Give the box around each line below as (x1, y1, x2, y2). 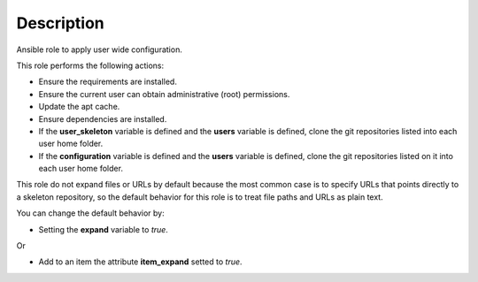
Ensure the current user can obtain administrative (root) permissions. (38, 88, 290, 99)
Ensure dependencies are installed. (38, 113, 167, 124)
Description (16, 13, 105, 33)
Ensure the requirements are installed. (38, 76, 177, 88)
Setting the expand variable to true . (38, 224, 168, 234)
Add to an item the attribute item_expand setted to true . (38, 256, 243, 267)
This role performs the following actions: (16, 60, 165, 71)
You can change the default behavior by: (16, 208, 165, 218)
